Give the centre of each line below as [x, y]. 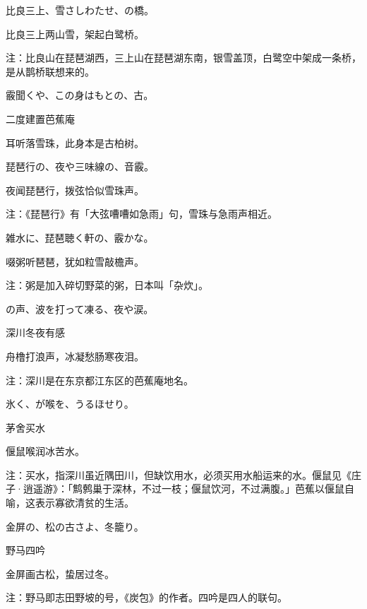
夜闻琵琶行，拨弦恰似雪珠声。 [75, 190]
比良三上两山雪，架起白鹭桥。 [75, 34]
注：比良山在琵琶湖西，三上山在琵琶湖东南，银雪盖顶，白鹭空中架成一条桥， [183, 58]
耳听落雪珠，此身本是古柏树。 [75, 142]
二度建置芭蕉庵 [40, 118]
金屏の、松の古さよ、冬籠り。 [75, 526]
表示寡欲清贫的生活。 [84, 503]
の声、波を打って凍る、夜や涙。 [80, 308]
